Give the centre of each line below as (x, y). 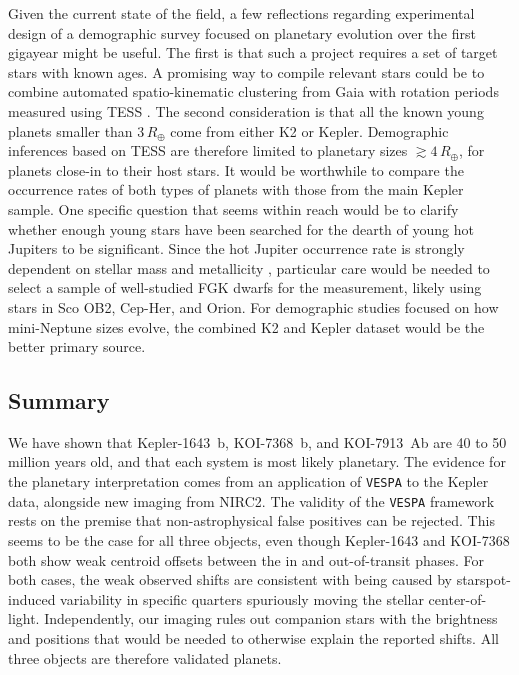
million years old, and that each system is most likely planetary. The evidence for (257, 461)
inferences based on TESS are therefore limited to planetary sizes (208, 150)
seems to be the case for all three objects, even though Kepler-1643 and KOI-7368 (259, 539)
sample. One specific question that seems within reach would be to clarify (233, 208)
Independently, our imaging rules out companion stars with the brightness (271, 618)
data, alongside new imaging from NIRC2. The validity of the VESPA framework (251, 500)
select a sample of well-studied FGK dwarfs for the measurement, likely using (245, 287)
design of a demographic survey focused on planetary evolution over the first (242, 32)
